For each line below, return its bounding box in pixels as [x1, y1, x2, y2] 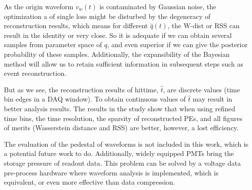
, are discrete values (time [163, 84, 240, 94]
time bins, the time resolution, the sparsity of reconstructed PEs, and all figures [4, 113, 243, 123]
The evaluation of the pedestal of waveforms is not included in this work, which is [4, 138, 249, 149]
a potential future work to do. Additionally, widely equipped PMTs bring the [4, 148, 234, 158]
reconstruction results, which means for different [4, 20, 148, 31]
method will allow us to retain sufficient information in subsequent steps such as [4, 58, 244, 69]
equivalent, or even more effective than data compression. [4, 177, 175, 187]
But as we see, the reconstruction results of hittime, [4, 84, 158, 94]
